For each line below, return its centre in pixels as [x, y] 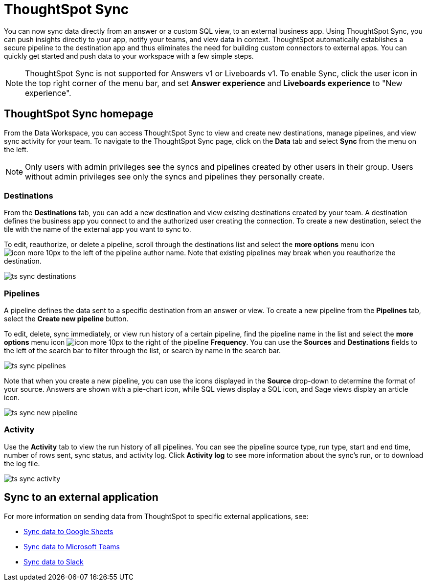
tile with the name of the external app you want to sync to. [98, 229]
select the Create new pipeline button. [66, 319]
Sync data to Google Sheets [68, 531]
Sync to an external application [81, 497]
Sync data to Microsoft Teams [72, 546]
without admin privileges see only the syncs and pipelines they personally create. [175, 176]
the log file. [22, 463]
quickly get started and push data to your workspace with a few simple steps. [129, 56]
